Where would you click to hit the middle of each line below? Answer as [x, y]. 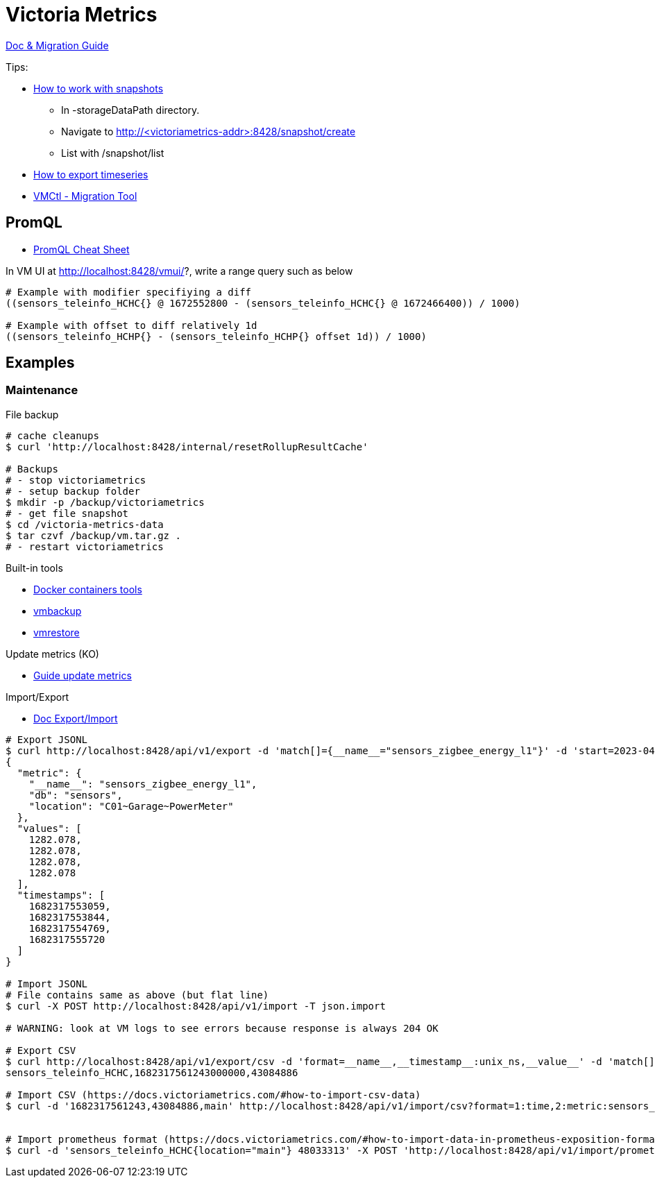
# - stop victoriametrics [76, 480]
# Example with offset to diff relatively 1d [131, 325]
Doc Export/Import [76, 718]
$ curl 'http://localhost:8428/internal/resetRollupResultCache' [187, 446]
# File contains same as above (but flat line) [137, 995]
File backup [32, 414]
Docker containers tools [88, 589]
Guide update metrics [83, 675]
